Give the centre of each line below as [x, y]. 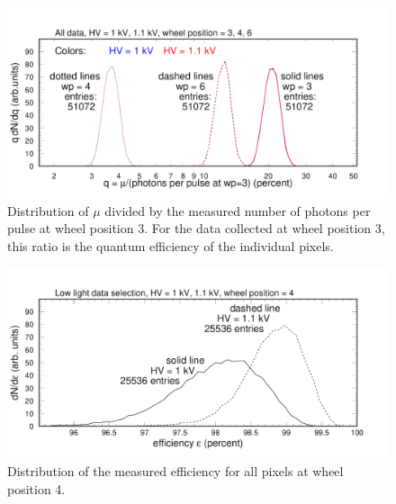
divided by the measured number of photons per [238, 210]
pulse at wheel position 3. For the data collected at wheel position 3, [196, 228]
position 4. [36, 488]
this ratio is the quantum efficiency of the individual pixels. [171, 245]
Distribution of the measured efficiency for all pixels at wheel [175, 470]
